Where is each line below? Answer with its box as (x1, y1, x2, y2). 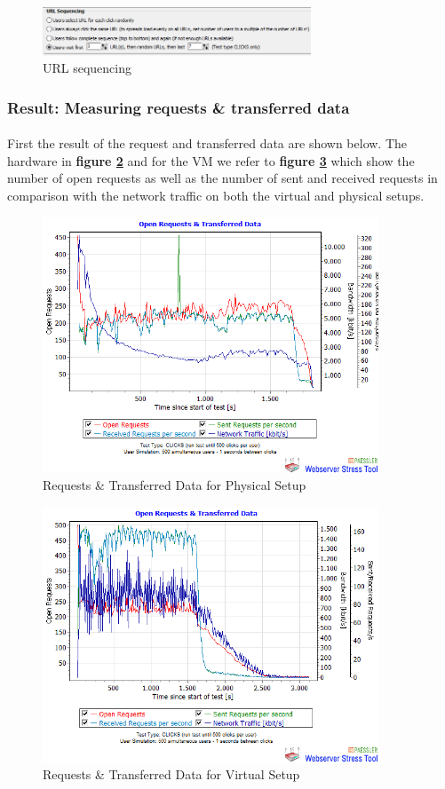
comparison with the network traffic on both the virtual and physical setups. (7, 186, 425, 205)
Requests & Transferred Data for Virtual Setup (43, 765, 300, 784)
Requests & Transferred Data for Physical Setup (43, 476, 306, 494)
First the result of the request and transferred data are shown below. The (7, 134, 408, 153)
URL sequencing (43, 59, 132, 77)
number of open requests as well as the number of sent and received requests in (7, 169, 438, 187)
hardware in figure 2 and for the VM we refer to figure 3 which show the (7, 151, 415, 170)
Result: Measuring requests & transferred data (7, 96, 350, 118)
